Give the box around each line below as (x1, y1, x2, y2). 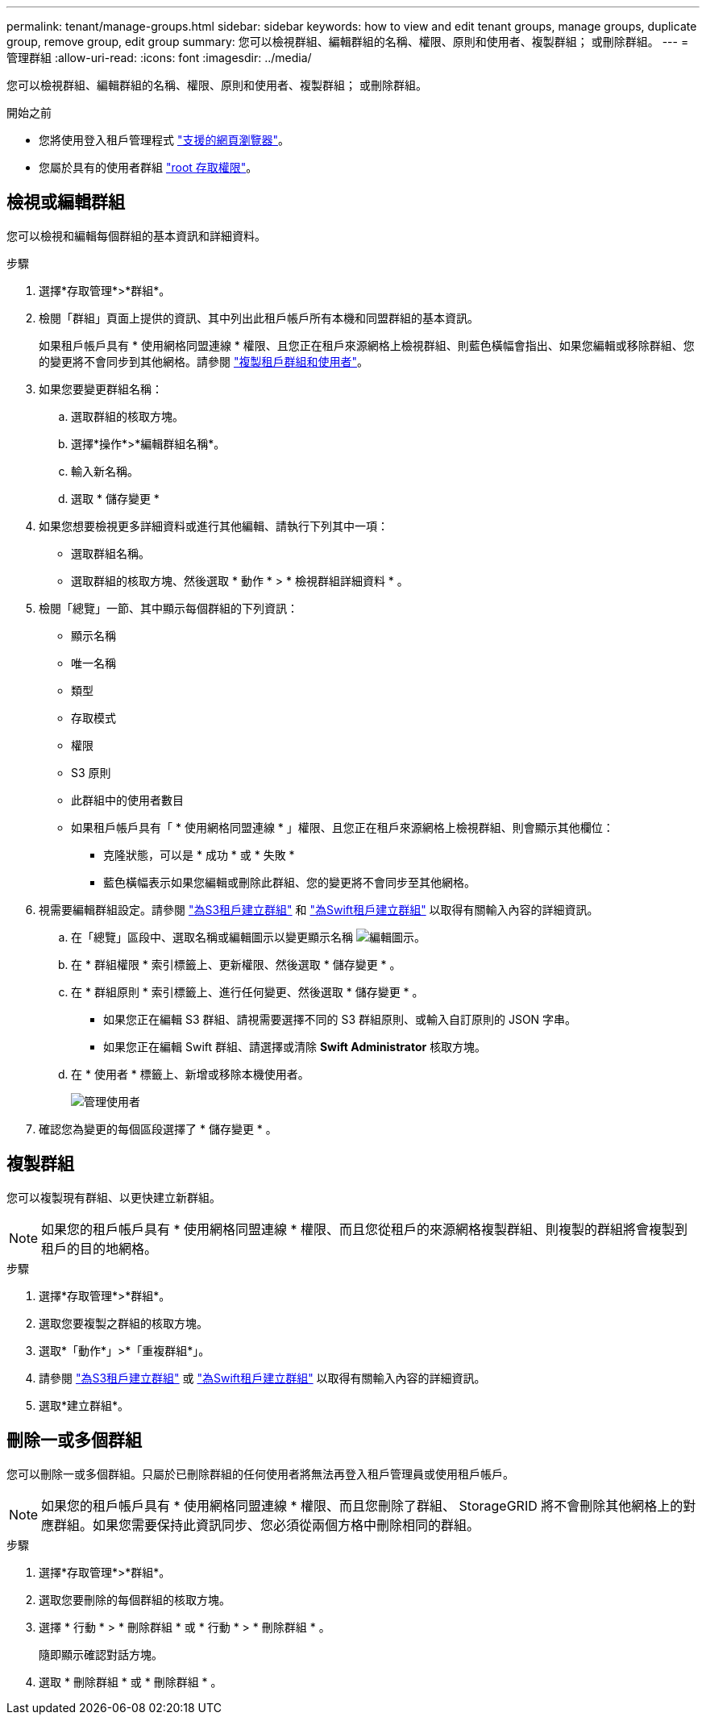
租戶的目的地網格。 (41, 1240, 158, 1257)
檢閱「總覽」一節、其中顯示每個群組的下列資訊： (39, 601, 298, 615)
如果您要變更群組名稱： (39, 381, 163, 396)
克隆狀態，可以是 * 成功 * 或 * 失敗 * (103, 847, 295, 862)
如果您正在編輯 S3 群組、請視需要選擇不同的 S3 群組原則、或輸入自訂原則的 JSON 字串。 (103, 1012, 577, 1026)
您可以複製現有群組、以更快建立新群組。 (6, 1190, 221, 1204)
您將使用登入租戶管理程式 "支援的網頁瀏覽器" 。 (39, 133, 289, 147)
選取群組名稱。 (71, 546, 150, 560)
